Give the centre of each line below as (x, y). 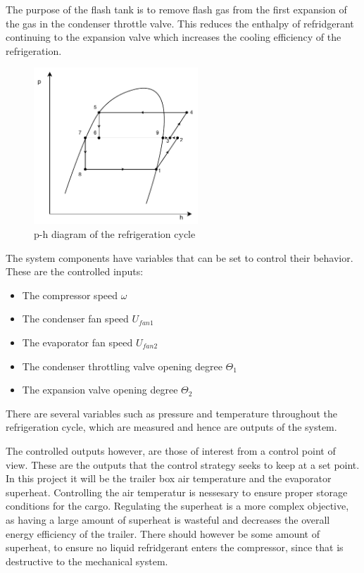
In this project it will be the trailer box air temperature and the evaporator (169, 478)
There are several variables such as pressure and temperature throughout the (171, 413)
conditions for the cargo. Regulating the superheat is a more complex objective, (177, 506)
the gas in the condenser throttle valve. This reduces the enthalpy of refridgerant (180, 23)
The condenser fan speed (75, 319)
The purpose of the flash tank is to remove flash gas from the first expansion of (176, 9)
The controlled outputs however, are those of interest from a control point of (171, 451)
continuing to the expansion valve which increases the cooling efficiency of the (174, 37)
